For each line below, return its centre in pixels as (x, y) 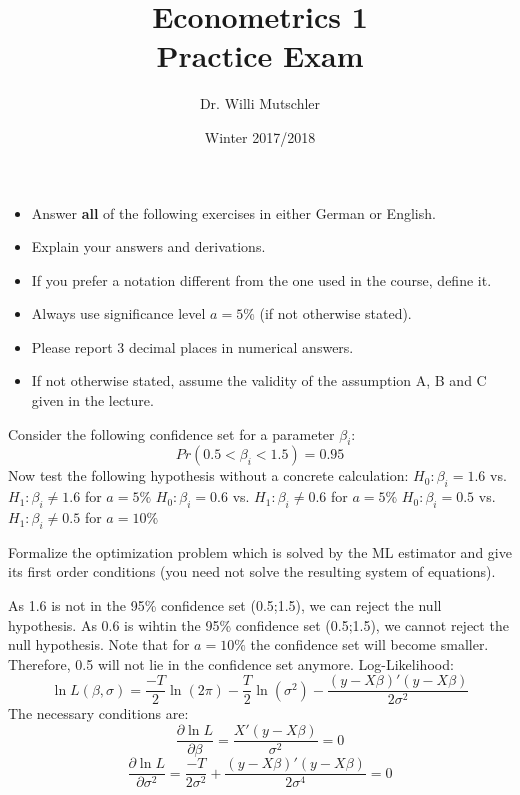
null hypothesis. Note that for (99, 644)
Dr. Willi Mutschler (260, 103)
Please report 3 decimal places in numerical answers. (192, 346)
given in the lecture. (92, 400)
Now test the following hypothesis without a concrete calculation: (208, 475)
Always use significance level (118, 313)
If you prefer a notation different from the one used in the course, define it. (261, 279)
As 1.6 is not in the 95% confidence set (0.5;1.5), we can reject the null (225, 605)
